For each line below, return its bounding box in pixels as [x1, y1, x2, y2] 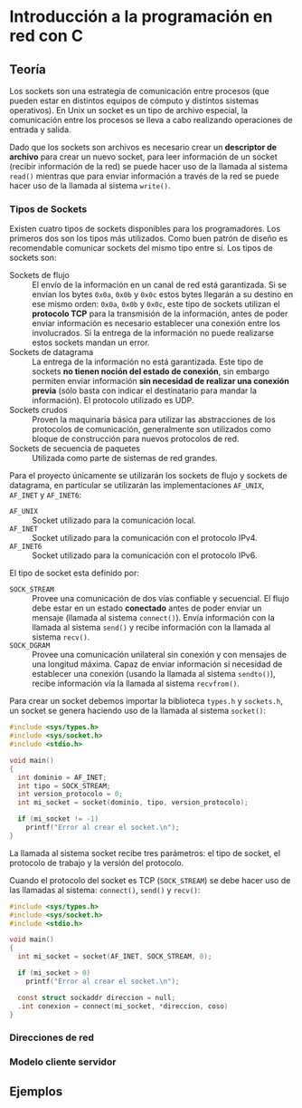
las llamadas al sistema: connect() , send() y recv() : [9, 884, 201, 895]
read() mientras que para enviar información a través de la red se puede [9, 170, 279, 181]
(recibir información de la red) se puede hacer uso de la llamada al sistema [9, 161, 288, 171]
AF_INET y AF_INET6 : [9, 489, 82, 500]
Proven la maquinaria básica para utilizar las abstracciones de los [32, 414, 276, 425]
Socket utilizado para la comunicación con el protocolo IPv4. [32, 533, 258, 544]
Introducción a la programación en [9, 6, 273, 27]
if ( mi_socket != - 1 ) [17, 814, 99, 824]
